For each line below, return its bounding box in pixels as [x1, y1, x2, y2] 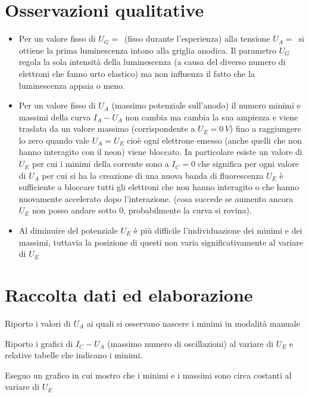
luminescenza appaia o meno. [18, 79, 125, 91]
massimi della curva [18, 110, 91, 123]
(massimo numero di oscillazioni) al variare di [107, 337, 274, 349]
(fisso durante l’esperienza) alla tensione [124, 32, 270, 45]
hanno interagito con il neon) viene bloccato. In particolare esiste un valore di [18, 145, 302, 158]
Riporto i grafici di [5, 337, 73, 349]
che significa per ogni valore [198, 157, 299, 170]
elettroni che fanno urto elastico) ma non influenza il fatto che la [18, 67, 255, 79]
